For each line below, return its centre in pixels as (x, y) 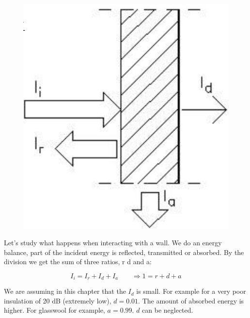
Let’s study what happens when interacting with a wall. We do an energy (113, 243)
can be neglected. (168, 310)
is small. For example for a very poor (191, 291)
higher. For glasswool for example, (55, 310)
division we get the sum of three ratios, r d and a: (78, 262)
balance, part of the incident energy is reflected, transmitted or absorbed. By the (124, 252)
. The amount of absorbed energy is (191, 300)
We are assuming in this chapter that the (65, 291)
